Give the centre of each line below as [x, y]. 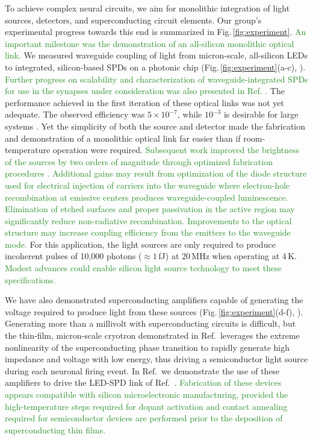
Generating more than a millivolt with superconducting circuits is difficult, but [150, 323]
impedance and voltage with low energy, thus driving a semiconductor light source [156, 359]
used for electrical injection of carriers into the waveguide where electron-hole [147, 185]
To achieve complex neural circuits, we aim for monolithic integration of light [147, 8]
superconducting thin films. [55, 429]
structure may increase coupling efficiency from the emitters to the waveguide [148, 232]
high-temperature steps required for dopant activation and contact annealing [146, 406]
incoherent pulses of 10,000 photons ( [73, 256]
